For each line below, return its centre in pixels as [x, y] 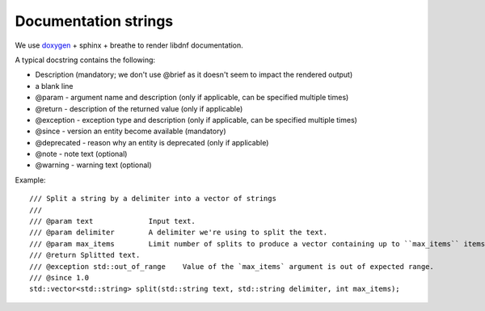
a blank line [54, 86]
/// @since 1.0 [59, 277]
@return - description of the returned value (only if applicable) [139, 108]
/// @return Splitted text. [85, 255]
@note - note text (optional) [81, 154]
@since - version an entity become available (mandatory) [131, 131]
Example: [30, 180]
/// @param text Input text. [112, 221]
